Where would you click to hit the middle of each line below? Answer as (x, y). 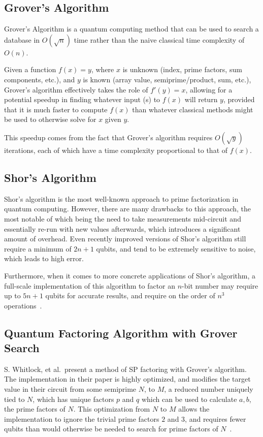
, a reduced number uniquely (209, 389)
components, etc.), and (40, 79)
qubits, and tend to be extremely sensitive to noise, (176, 248)
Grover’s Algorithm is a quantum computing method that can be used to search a (131, 29)
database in (22, 39)
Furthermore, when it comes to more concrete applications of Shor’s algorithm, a (130, 275)
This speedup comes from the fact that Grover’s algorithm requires (108, 137)
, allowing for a (209, 89)
